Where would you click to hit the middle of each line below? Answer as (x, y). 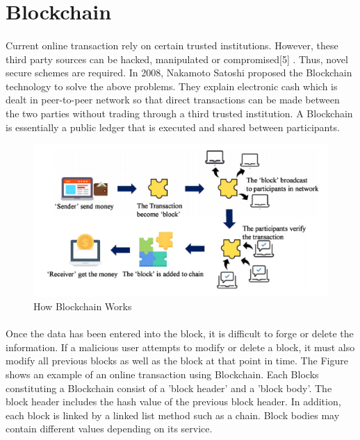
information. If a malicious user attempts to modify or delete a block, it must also (180, 347)
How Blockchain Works (83, 306)
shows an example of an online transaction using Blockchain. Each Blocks (162, 374)
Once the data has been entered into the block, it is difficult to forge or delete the (180, 333)
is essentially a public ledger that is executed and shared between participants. (173, 127)
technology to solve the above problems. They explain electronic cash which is (172, 86)
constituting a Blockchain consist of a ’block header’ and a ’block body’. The (169, 388)
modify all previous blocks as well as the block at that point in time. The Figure (177, 361)
